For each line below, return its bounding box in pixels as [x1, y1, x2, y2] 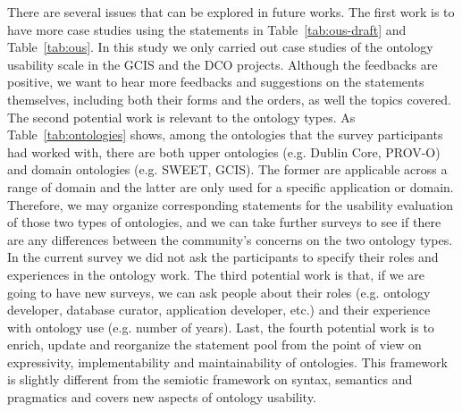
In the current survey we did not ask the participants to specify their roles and [7, 248, 439, 266]
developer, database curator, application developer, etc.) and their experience [7, 300, 431, 319]
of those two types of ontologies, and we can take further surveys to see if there [7, 213, 441, 231]
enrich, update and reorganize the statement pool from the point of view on [7, 335, 422, 354]
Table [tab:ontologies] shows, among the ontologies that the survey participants [7, 125, 443, 144]
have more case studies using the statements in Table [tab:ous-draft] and [7, 20, 407, 38]
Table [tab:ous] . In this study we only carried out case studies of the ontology [7, 38, 433, 56]
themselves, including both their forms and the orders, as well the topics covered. [7, 89, 451, 108]
